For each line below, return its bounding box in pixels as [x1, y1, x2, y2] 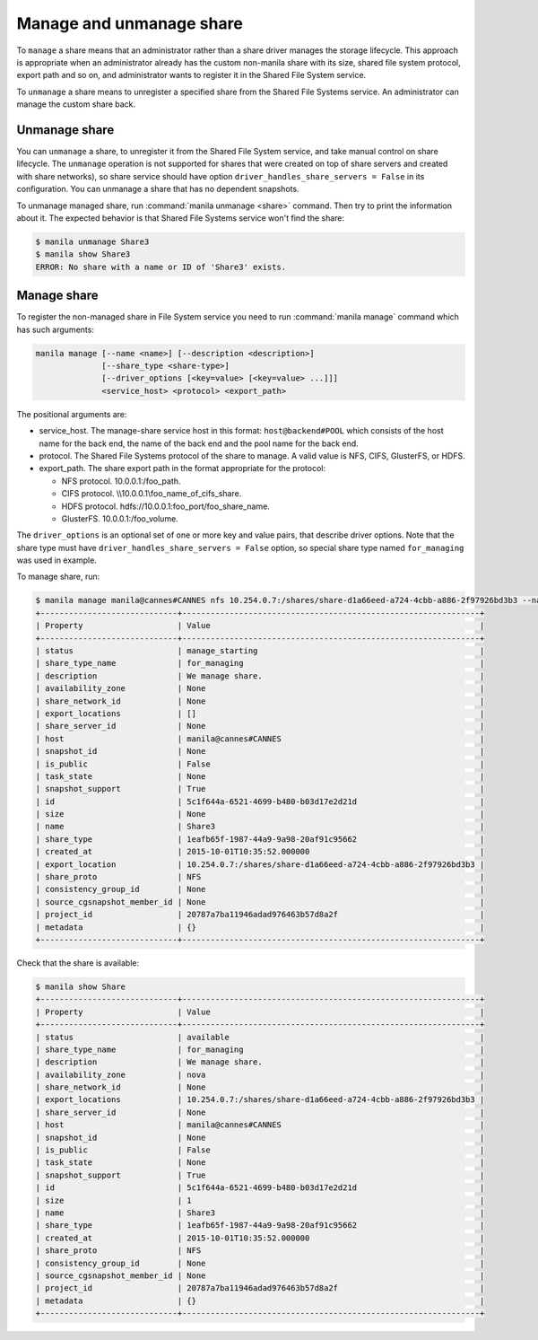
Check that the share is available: [16, 957, 139, 968]
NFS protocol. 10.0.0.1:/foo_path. [61, 476, 181, 486]
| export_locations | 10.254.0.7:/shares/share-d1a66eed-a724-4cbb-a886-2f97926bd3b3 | [35, 1095, 485, 1105]
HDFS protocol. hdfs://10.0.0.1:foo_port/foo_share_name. [61, 501, 271, 512]
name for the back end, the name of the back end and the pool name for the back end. [39, 438, 359, 449]
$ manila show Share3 [35, 250, 131, 259]
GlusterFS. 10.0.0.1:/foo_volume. [61, 512, 178, 524]
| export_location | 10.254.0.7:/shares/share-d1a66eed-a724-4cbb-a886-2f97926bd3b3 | [35, 859, 485, 870]
